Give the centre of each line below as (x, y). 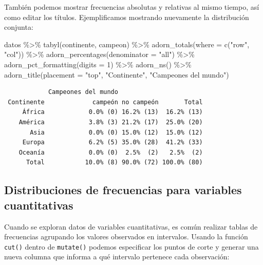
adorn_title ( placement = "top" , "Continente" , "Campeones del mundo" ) (117, 74)
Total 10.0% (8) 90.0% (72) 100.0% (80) (114, 163)
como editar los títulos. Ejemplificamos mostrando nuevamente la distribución (127, 17)
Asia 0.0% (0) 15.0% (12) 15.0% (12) (116, 132)
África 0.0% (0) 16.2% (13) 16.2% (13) (112, 112)
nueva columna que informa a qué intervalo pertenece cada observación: (117, 257)
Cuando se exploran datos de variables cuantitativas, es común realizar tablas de (131, 226)
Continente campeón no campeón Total (105, 102)
